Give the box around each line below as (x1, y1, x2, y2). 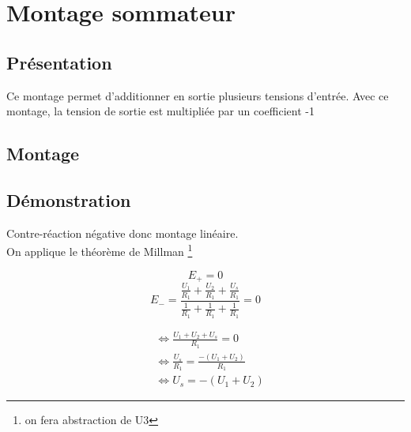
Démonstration (6, 187, 131, 212)
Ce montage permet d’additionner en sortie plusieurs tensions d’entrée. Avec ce (6, 87, 389, 103)
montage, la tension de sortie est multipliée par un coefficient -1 (6, 103, 315, 119)
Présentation (6, 50, 112, 74)
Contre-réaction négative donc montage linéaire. (6, 224, 239, 241)
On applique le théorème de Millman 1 (6, 241, 193, 259)
